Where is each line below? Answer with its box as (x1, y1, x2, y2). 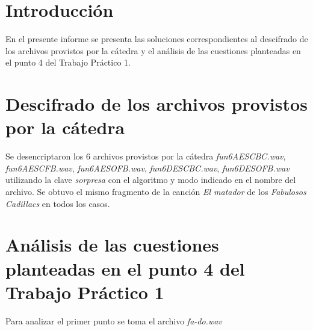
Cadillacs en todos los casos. (5, 197, 110, 209)
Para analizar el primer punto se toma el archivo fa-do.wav (5, 314, 222, 327)
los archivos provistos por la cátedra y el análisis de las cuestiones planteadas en (5, 44, 301, 57)
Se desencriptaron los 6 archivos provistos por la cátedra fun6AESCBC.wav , (5, 150, 286, 162)
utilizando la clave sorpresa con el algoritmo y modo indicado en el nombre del (5, 173, 296, 186)
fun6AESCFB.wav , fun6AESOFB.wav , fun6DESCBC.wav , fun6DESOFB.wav (5, 161, 290, 174)
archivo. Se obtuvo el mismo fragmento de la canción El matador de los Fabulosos (5, 185, 306, 197)
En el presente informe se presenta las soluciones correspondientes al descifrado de (5, 32, 308, 45)
